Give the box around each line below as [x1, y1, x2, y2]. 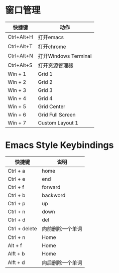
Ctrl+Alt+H [8, 33, 34, 40]
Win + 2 [8, 78, 27, 85]
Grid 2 [38, 78, 53, 85]
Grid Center [38, 103, 66, 110]
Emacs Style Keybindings [5, 140, 114, 151]
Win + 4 [8, 95, 27, 102]
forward [42, 184, 61, 191]
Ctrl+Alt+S [8, 61, 33, 68]
